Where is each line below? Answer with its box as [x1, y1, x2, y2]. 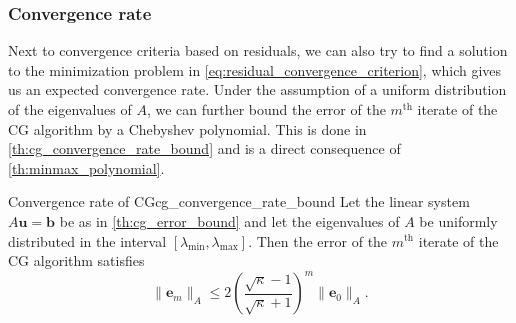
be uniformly [419, 210, 498, 231]
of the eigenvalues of [8, 99, 132, 119]
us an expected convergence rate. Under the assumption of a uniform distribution [8, 79, 507, 100]
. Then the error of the [248, 230, 388, 251]
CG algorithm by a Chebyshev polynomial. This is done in [8, 118, 367, 139]
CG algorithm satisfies [8, 250, 145, 271]
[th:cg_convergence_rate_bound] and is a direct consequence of [8, 138, 401, 159]
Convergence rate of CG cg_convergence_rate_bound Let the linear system [8, 191, 470, 212]
